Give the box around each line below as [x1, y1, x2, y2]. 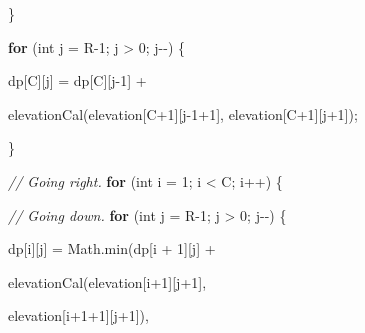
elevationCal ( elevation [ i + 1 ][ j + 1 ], [8, 271, 207, 292]
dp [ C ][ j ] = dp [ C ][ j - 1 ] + [8, 70, 147, 91]
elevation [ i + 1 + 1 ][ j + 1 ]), [8, 305, 149, 326]
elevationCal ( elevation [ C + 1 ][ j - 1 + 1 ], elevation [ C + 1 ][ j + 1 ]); [8, 103, 358, 124]
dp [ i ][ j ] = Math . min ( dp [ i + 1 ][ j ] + [8, 238, 216, 259]
